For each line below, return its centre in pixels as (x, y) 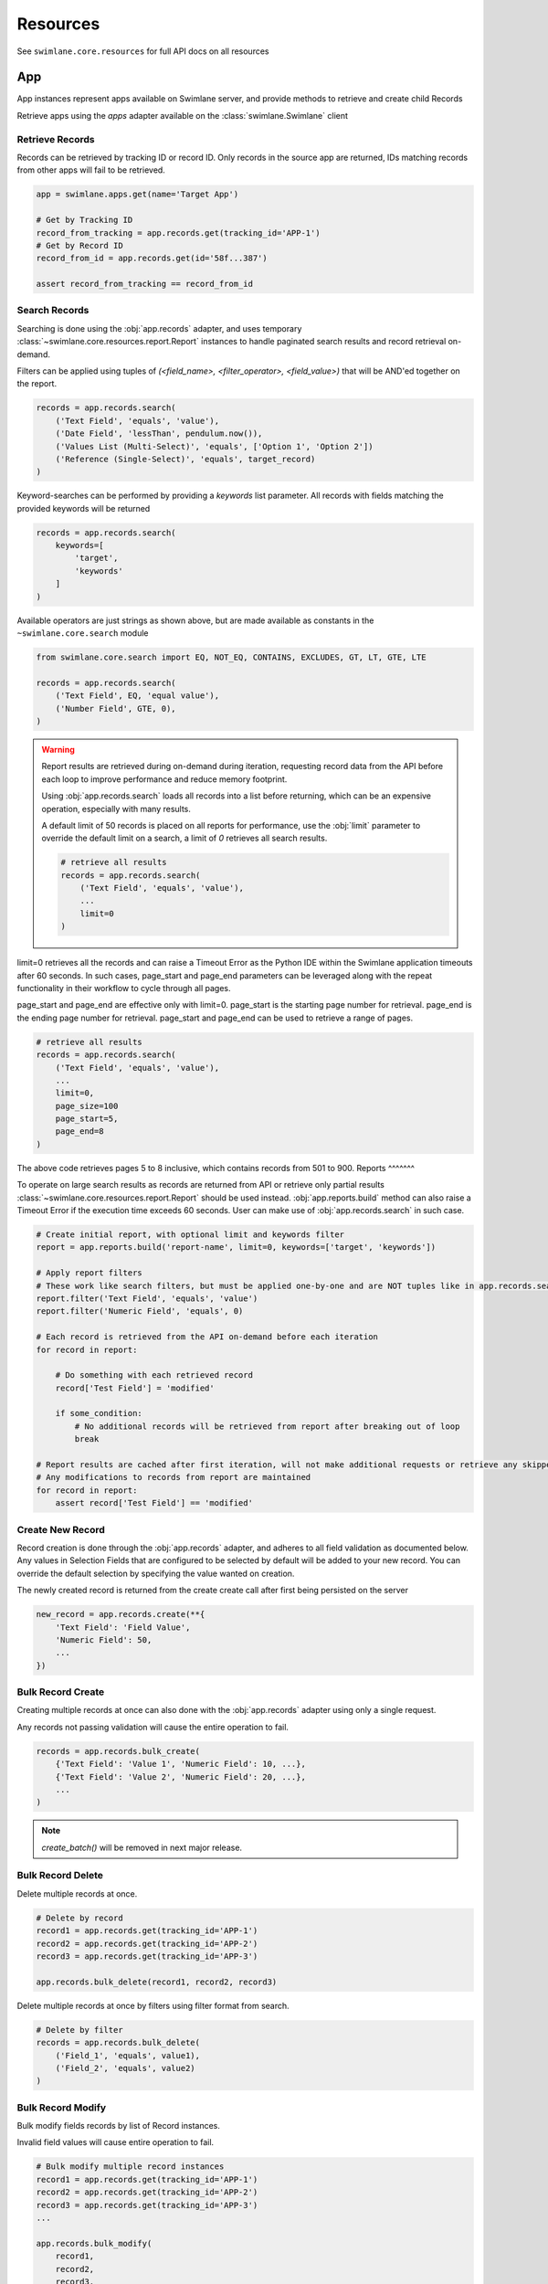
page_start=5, (87, 1119)
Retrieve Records (56, 139)
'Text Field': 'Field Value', (123, 1627)
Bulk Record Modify (62, 2108)
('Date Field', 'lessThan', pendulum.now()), (159, 434)
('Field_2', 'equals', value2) (125, 2068)
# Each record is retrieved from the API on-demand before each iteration (207, 1337)
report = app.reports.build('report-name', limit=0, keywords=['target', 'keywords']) (236, 1248)
